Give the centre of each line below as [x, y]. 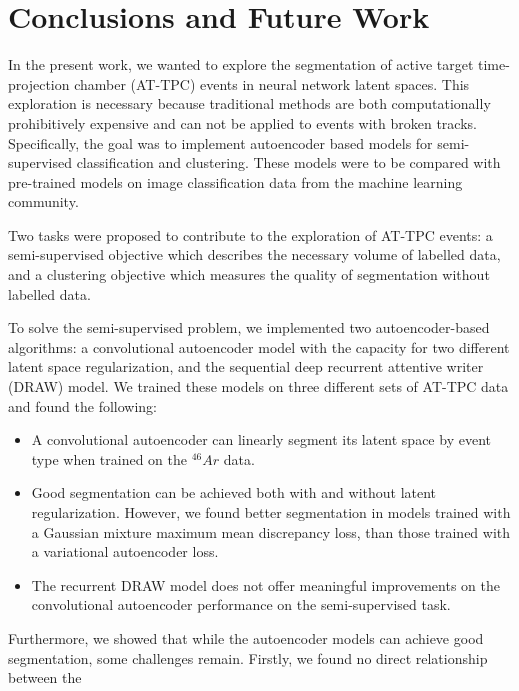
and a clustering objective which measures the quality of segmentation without [249, 274]
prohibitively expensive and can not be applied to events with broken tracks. [242, 122]
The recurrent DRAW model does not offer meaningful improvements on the [265, 584]
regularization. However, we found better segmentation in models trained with [271, 512]
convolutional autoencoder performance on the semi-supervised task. [241, 604]
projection [39, 83]
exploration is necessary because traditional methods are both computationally [249, 103]
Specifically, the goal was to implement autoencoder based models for [220, 142]
